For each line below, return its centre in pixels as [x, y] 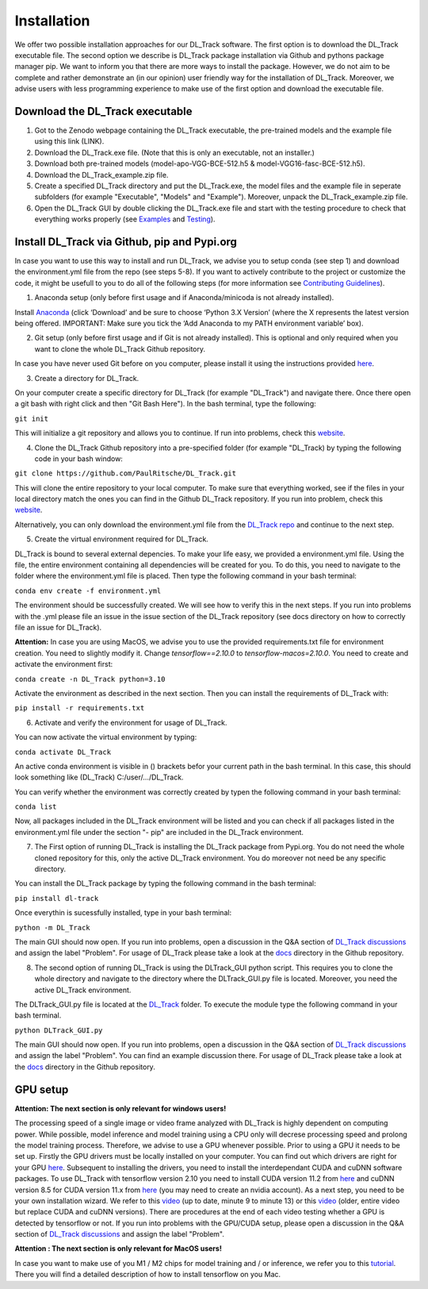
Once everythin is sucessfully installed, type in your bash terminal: [123, 913]
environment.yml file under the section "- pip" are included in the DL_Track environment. [159, 832]
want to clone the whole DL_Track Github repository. [120, 348]
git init [32, 418]
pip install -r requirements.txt [80, 708]
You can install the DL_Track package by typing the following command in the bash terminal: [165, 883]
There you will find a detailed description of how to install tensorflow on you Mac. [148, 1275]
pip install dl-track [57, 898]
